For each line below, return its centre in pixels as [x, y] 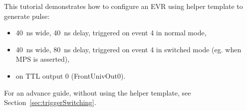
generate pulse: [27, 16]
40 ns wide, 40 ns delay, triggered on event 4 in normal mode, [111, 33]
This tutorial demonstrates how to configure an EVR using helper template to [123, 6]
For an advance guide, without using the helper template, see [98, 92]
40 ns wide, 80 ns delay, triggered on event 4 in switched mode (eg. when [128, 49]
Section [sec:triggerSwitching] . [50, 102]
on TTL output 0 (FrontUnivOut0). [71, 75]
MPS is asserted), [43, 59]
